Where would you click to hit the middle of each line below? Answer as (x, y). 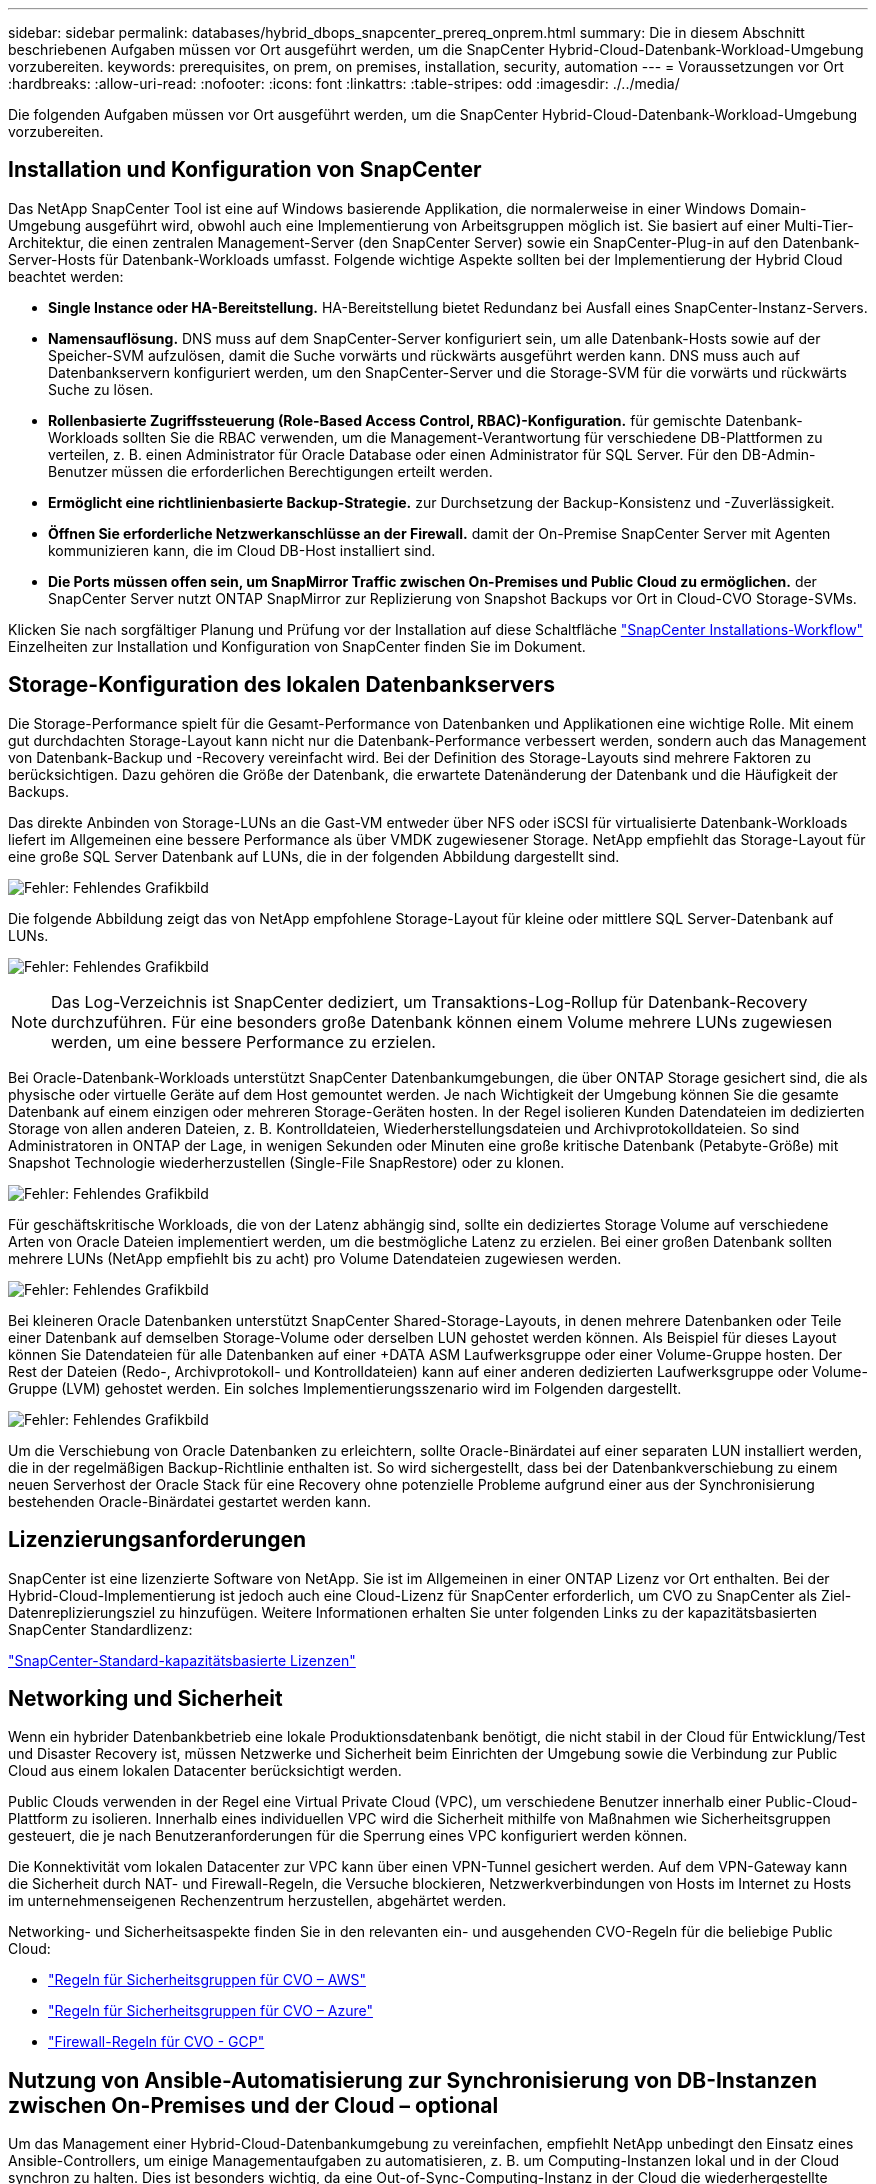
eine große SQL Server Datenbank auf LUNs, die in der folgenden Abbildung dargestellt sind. (314, 856)
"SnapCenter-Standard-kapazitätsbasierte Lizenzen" (182, 1660)
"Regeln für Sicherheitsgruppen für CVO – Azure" (210, 2011)
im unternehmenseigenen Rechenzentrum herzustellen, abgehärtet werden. (257, 1901)
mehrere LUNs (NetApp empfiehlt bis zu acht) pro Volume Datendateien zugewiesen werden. (315, 1258)
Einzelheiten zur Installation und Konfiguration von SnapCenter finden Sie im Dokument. (297, 646)
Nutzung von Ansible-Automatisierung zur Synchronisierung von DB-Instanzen (412, 2080)
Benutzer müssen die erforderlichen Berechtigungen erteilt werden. (270, 471)
